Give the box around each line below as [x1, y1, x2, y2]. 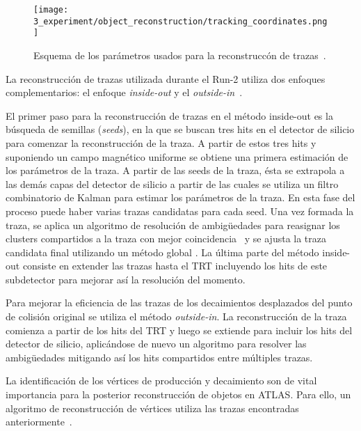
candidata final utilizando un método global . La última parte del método [6, 244, 319, 259]
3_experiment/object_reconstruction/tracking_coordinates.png [33, 16, 328, 26]
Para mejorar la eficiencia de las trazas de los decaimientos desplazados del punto [6, 295, 353, 310]
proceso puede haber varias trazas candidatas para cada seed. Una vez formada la [6, 203, 354, 218]
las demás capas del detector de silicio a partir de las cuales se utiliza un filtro [6, 176, 339, 191]
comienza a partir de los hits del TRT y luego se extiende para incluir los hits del [6, 322, 353, 337]
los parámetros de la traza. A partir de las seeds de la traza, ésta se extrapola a [6, 163, 345, 178]
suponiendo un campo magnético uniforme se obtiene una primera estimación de [6, 149, 348, 164]
